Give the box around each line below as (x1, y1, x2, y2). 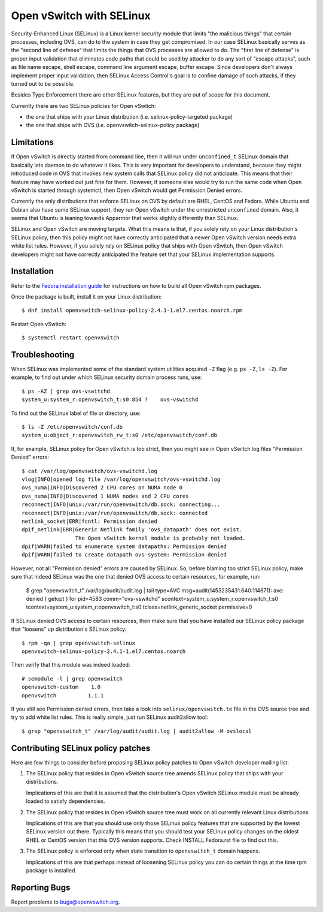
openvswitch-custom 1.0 (22, 684, 101, 691)
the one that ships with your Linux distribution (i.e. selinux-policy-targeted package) (26, 113, 233, 121)
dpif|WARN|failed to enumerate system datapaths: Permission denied (22, 543, 227, 550)
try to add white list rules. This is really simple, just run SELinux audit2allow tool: (11, 714, 209, 721)
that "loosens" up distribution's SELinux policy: (11, 625, 127, 633)
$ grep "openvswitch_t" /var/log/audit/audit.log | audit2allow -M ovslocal (22, 727, 252, 735)
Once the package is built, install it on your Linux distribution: (11, 293, 161, 300)
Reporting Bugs (11, 882, 71, 893)
